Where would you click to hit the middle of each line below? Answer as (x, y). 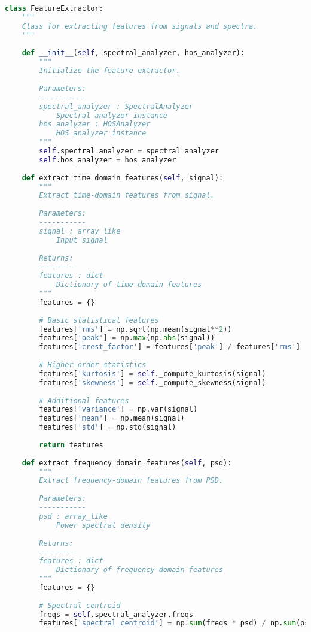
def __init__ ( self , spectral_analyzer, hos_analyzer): (133, 53)
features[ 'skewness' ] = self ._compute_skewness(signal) (153, 382)
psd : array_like (73, 516)
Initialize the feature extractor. (110, 71)
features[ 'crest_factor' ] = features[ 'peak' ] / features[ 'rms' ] (170, 347)
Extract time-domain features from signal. (127, 196)
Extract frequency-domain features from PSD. (131, 481)
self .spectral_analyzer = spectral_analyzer (129, 151)
